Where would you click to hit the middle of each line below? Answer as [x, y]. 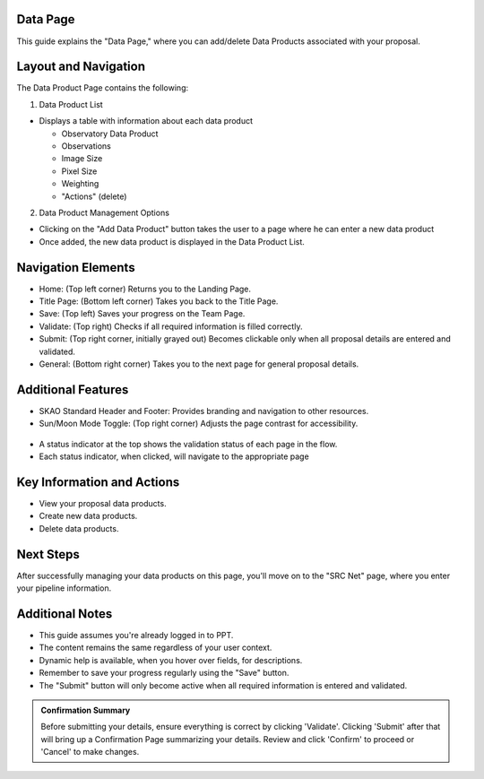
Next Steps [48, 554]
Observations [86, 146]
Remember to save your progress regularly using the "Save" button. [164, 673]
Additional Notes [65, 614]
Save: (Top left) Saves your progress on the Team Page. [142, 314]
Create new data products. [88, 516]
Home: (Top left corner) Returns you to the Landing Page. [145, 289]
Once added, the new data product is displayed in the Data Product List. [172, 241]
